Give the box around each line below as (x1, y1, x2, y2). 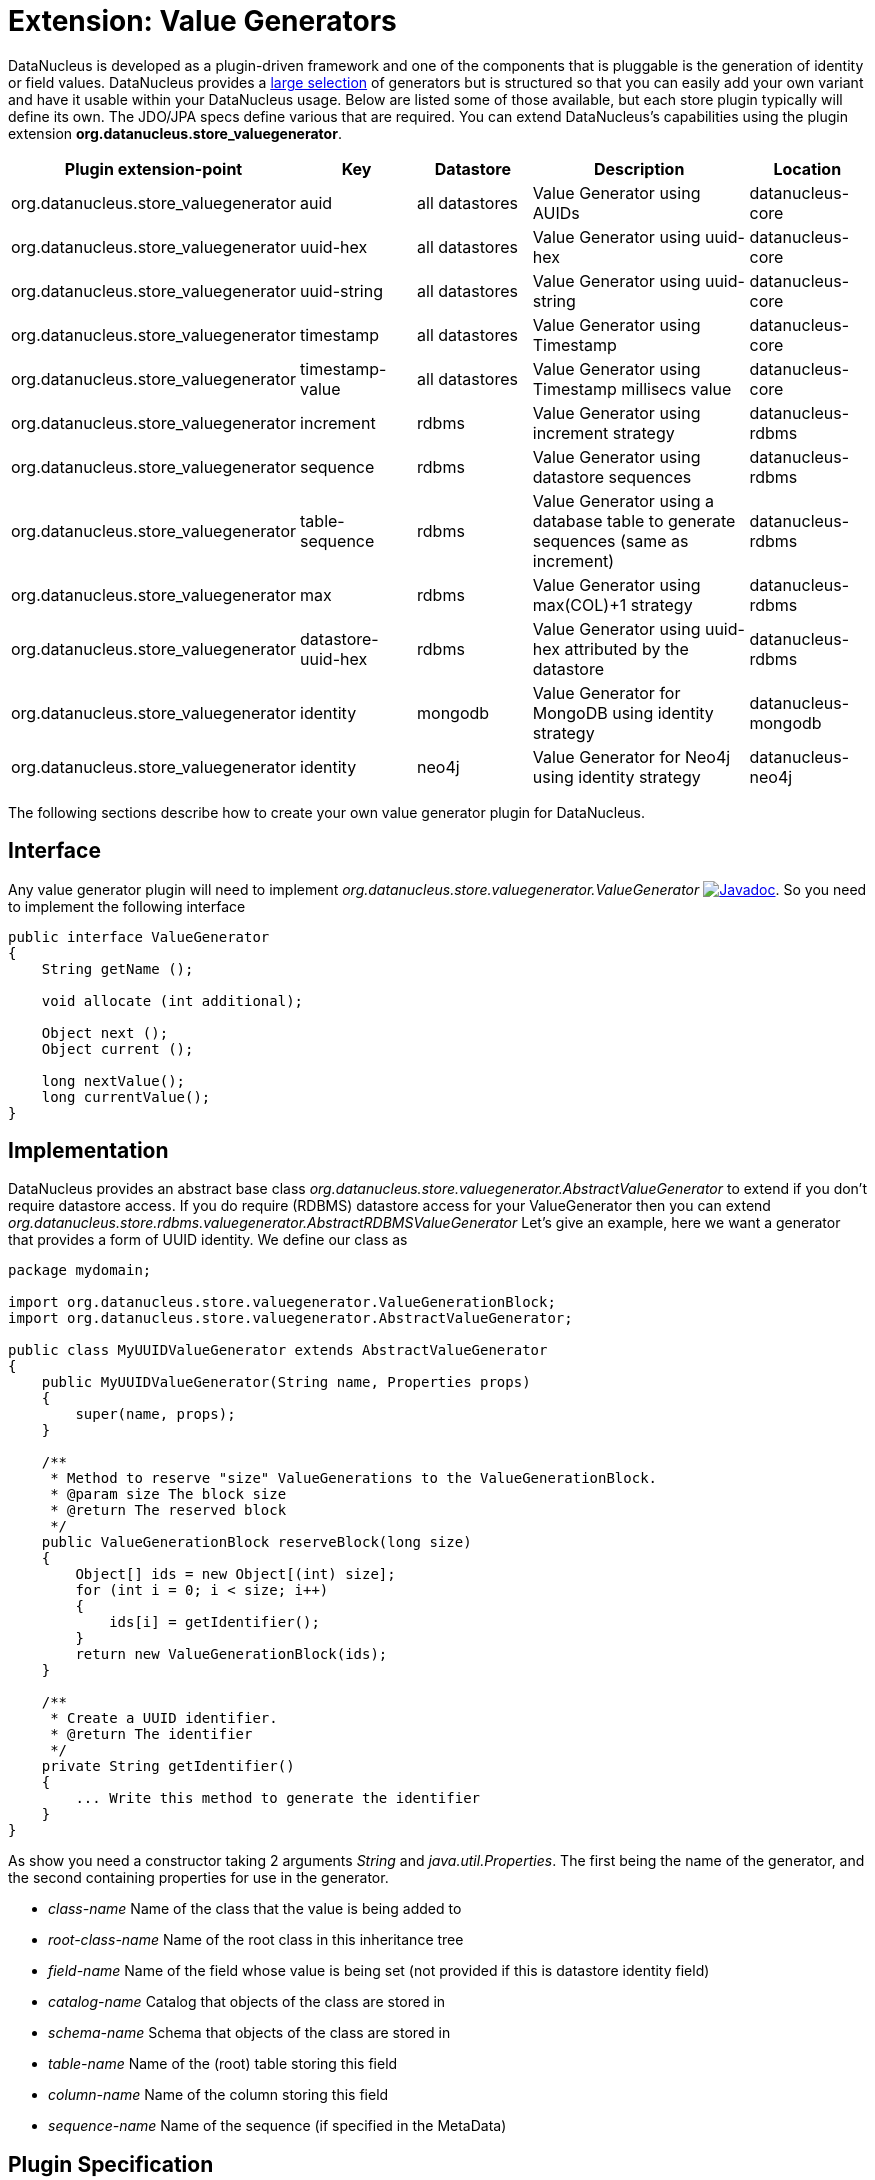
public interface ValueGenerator (8, 928, 270, 945)
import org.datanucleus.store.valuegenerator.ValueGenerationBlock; (8, 1294, 556, 1311)
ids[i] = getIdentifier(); (109, 1614, 320, 1631)
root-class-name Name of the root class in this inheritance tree (48, 1931, 464, 1949)
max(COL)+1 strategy (532, 594, 693, 615)
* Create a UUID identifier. (50, 1710, 278, 1727)
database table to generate (532, 510, 736, 531)
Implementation (8, 1138, 169, 1164)
